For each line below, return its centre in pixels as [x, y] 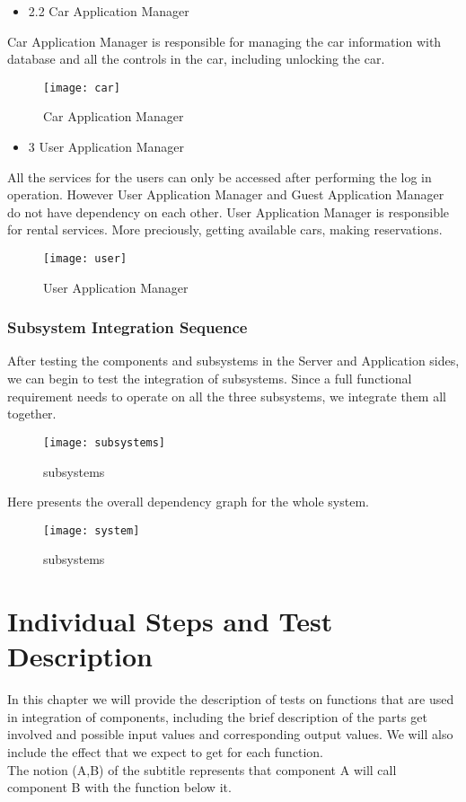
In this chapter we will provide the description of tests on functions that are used [231, 699]
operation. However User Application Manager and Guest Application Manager [226, 194]
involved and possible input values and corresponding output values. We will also [230, 734]
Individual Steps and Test [170, 621]
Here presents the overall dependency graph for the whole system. [188, 502]
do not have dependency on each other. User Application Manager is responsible [229, 212]
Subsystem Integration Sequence [127, 327]
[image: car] [82, 88]
